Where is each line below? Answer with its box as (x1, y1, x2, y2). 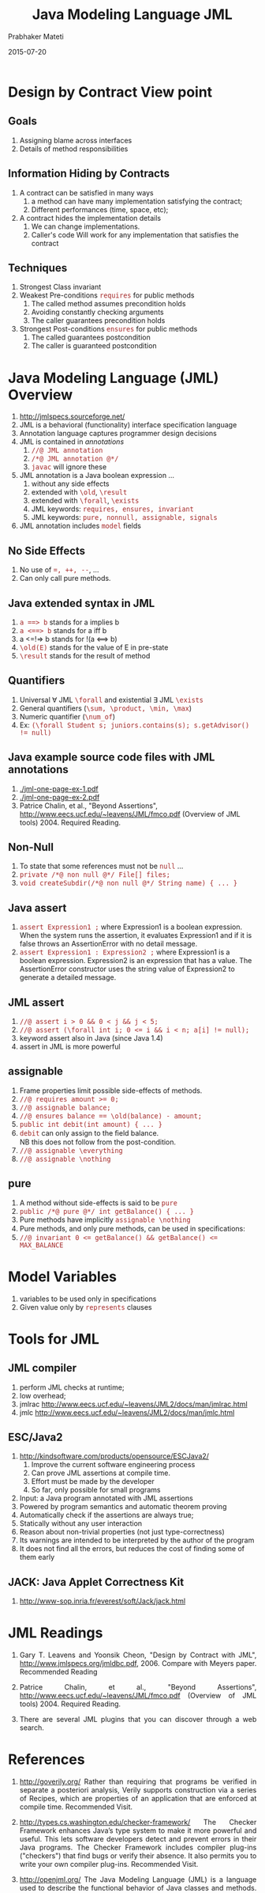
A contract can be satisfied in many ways (19, 188, 154, 197)
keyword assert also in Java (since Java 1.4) (19, 1034, 164, 1042)
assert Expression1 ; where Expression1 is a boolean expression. (19, 922, 243, 931)
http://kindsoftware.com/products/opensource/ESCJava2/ (19, 1451, 210, 1461)
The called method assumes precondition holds (31, 299, 186, 309)
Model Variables (8, 1268, 118, 1285)
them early (19, 1553, 54, 1562)
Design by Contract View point (8, 83, 213, 101)
